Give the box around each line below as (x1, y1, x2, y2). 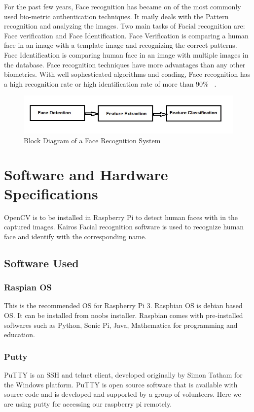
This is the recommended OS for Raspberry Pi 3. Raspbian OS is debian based (4, 300, 243, 311)
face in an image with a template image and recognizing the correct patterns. (4, 40, 237, 50)
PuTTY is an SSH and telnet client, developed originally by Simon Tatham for (4, 370, 243, 380)
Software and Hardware (4, 164, 168, 184)
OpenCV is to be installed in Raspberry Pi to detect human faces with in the (4, 212, 238, 222)
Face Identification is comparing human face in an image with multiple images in (4, 49, 249, 60)
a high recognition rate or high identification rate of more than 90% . (4, 78, 217, 89)
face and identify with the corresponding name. (4, 231, 147, 241)
